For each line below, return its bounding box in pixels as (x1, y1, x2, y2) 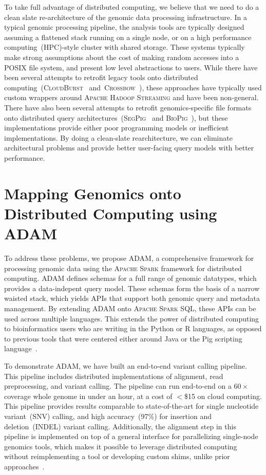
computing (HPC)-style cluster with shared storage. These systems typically (4, 42, 245, 52)
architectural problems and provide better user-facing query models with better (4, 142, 254, 153)
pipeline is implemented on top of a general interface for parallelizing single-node (4, 431, 258, 442)
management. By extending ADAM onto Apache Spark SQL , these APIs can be (4, 302, 256, 313)
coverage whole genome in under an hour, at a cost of (4, 390, 173, 401)
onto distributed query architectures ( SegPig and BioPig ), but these (4, 112, 228, 123)
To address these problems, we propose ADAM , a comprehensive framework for (4, 253, 254, 263)
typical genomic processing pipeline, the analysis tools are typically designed (4, 22, 244, 32)
